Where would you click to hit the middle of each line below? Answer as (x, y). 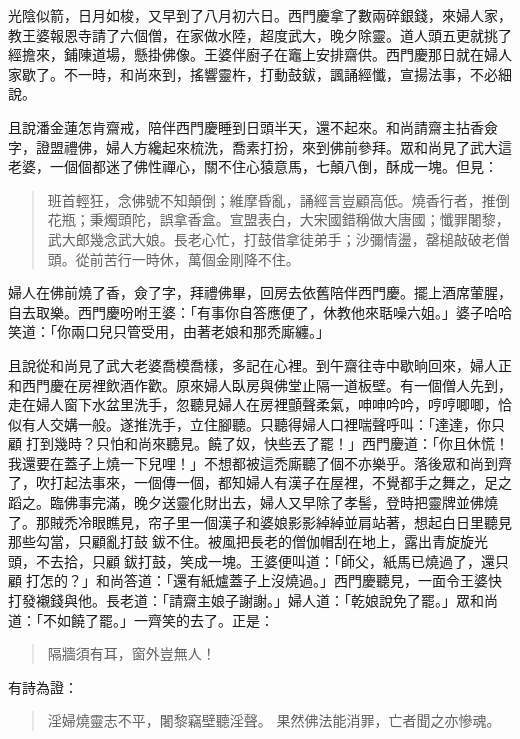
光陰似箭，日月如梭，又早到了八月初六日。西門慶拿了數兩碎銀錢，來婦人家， (260, 15)
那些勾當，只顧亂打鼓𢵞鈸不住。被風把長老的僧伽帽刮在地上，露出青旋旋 (241, 541)
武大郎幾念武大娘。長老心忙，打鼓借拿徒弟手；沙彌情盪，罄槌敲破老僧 (278, 238)
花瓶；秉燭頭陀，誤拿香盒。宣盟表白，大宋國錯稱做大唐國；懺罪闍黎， (278, 219)
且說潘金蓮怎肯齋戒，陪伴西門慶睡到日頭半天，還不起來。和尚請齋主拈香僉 (253, 126)
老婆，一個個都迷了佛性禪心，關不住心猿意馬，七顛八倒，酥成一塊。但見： (253, 166)
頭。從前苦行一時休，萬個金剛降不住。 (173, 258)
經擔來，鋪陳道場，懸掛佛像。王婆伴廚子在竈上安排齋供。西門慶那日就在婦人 (260, 54)
